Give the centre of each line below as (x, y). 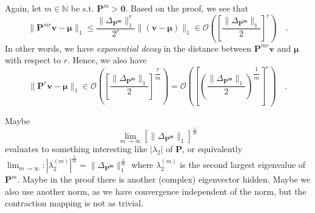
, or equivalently (212, 149)
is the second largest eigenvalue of (243, 165)
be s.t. (83, 8)
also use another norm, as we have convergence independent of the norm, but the (156, 191)
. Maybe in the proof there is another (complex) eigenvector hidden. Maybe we (164, 179)
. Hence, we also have (107, 60)
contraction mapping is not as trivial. (74, 203)
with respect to (33, 60)
